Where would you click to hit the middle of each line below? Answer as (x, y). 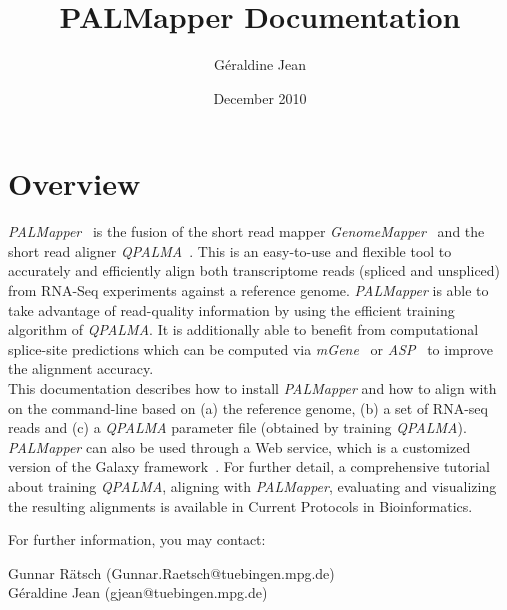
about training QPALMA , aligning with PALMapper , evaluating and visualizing (252, 485)
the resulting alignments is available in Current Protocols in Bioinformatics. (240, 505)
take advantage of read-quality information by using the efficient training (231, 309)
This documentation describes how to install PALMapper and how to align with (252, 388)
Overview (74, 183)
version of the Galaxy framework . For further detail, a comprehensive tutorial (249, 466)
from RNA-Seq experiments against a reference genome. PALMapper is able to (248, 290)
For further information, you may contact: (137, 539)
